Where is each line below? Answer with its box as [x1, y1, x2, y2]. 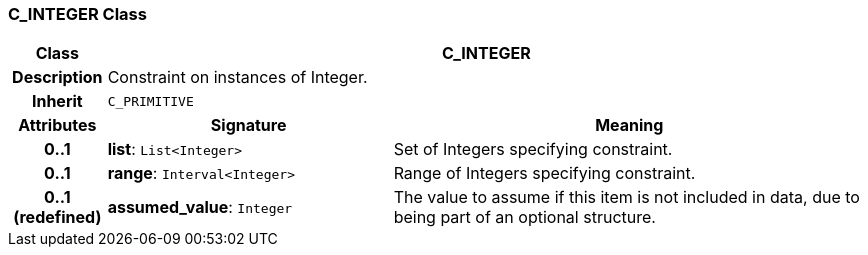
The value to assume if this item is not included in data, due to [393, 187, 860, 208]
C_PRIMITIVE [107, 93, 194, 109]
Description [12, 67, 103, 88]
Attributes [18, 115, 97, 136]
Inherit [31, 91, 83, 112]
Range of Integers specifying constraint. [393, 163, 696, 184]
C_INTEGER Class [8, 4, 147, 24]
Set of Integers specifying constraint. [393, 139, 673, 160]
